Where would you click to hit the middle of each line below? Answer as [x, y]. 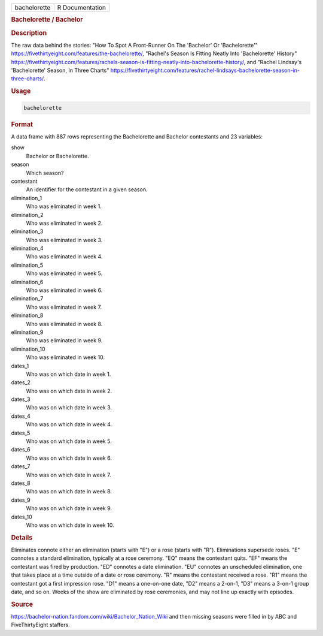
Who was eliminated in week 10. [65, 357]
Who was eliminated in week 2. [64, 223]
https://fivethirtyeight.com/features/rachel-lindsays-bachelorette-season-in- [205, 70]
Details [22, 538]
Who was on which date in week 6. [69, 458]
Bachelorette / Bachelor [47, 20]
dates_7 [21, 466]
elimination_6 [27, 282]
